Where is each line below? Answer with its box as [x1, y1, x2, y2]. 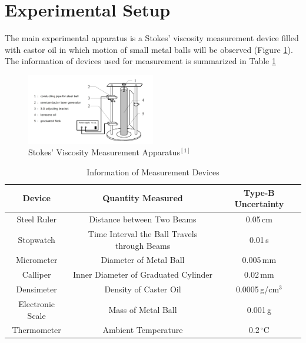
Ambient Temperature [102, 324, 183, 336]
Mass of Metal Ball [108, 303, 177, 315]
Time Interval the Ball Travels [88, 227, 198, 239]
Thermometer [12, 324, 61, 336]
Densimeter [16, 283, 57, 295]
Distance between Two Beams [89, 213, 197, 225]
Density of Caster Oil [104, 283, 181, 295]
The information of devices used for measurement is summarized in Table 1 [5, 55, 276, 67]
